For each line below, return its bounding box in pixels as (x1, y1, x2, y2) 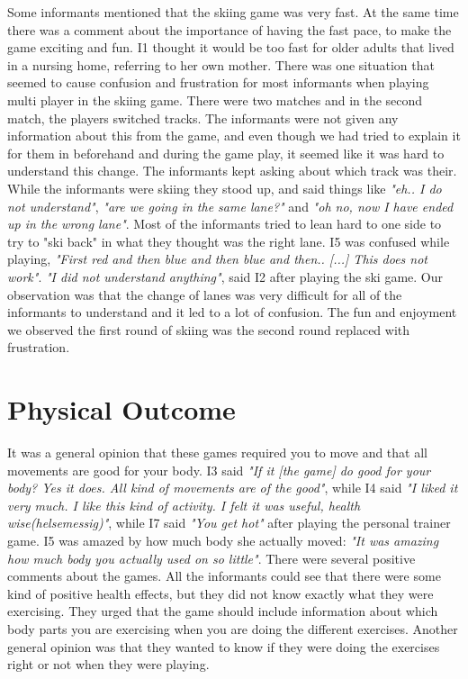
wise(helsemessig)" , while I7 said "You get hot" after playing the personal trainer (7, 513, 451, 532)
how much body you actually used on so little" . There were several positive (7, 548, 416, 567)
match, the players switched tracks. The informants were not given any (7, 108, 399, 127)
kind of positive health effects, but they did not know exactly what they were (7, 584, 434, 602)
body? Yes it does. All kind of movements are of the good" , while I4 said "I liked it (7, 478, 458, 497)
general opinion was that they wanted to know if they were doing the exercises (7, 637, 440, 656)
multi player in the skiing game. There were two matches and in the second (7, 90, 423, 109)
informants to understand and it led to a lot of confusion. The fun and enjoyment (7, 303, 457, 321)
